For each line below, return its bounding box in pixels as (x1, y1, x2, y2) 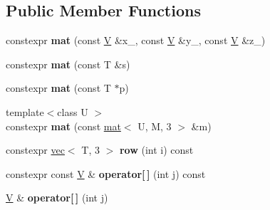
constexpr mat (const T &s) (6, 56, 130, 71)
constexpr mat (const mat (6, 118, 121, 133)
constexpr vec (6, 142, 65, 157)
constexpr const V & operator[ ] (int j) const (6, 166, 206, 181)
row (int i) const (119, 142, 194, 157)
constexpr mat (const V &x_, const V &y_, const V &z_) (6, 33, 266, 48)
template (6, 104, 44, 119)
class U (57, 104, 88, 119)
